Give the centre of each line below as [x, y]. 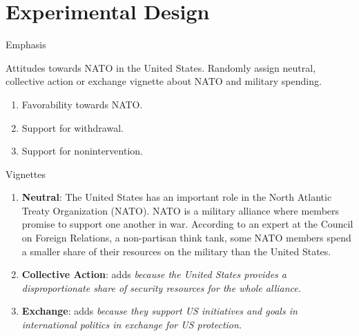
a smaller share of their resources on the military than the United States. [176, 251]
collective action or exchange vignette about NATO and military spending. [164, 81]
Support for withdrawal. [72, 127]
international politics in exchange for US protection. [132, 325]
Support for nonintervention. [82, 151]
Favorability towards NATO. [82, 104]
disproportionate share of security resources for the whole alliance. [162, 287]
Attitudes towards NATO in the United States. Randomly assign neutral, [161, 67]
